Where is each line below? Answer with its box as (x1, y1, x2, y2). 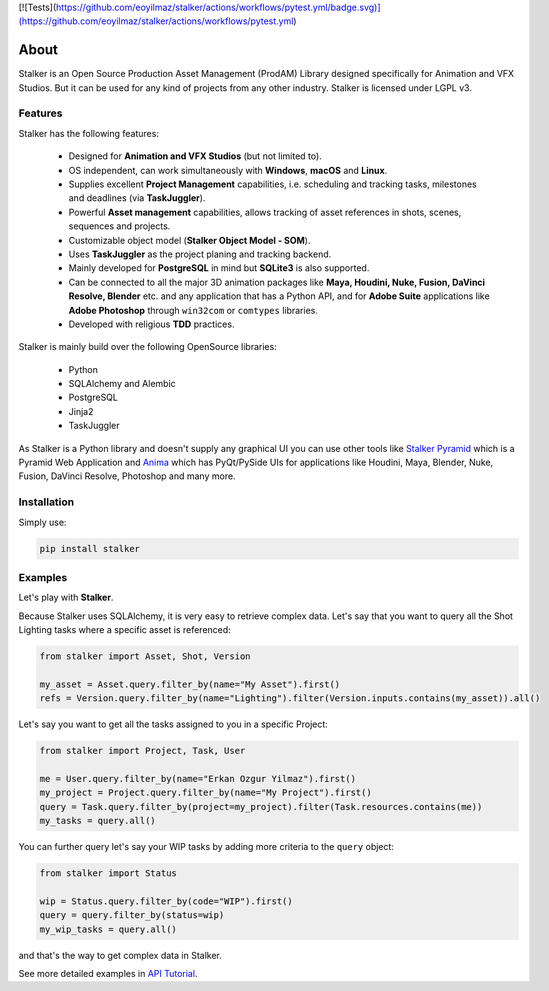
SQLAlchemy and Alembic (68, 378, 177, 390)
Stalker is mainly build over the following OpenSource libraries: (18, 341, 277, 353)
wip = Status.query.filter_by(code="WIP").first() (39, 895, 294, 907)
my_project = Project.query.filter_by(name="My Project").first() (39, 787, 372, 799)
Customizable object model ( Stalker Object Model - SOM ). (68, 234, 311, 246)
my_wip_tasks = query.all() (39, 923, 177, 935)
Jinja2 (68, 405, 94, 417)
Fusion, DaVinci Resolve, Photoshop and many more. (18, 470, 236, 482)
